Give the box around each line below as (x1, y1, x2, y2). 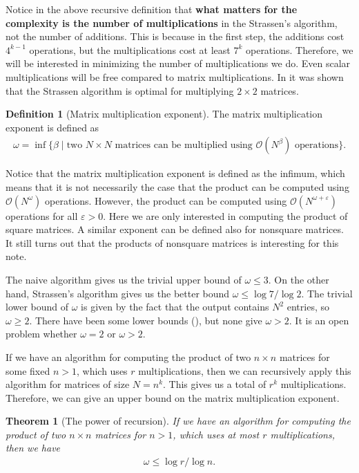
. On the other (268, 272, 329, 286)
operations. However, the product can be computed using (45, 193, 287, 207)
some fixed (6, 363, 50, 378)
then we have (6, 440, 61, 455)
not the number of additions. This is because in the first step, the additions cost (6, 29, 345, 44)
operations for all (6, 208, 78, 223)
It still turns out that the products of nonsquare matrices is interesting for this (6, 235, 339, 250)
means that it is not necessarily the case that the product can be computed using (6, 179, 349, 194)
